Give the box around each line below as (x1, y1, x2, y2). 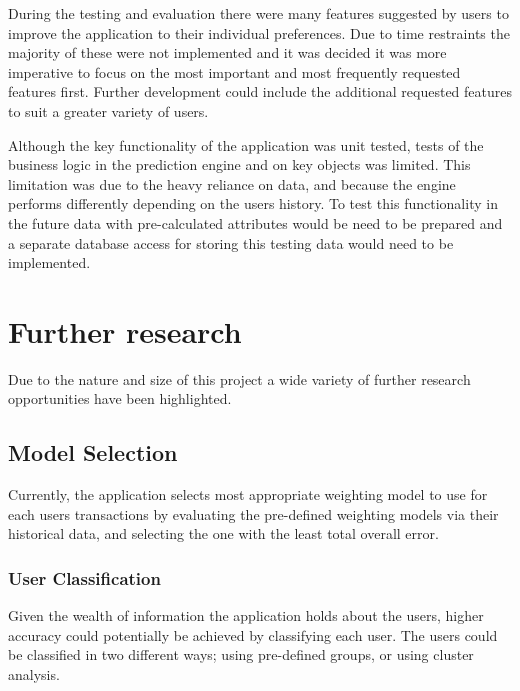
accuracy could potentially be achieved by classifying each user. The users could (8, 624, 498, 645)
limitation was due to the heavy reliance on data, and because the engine (8, 173, 456, 194)
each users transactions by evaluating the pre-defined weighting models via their (8, 503, 499, 524)
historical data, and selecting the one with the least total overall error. (8, 523, 439, 544)
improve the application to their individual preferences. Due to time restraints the (8, 22, 510, 43)
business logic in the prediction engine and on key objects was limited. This (8, 154, 471, 175)
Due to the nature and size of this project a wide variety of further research (8, 368, 471, 389)
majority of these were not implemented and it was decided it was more (8, 42, 447, 63)
